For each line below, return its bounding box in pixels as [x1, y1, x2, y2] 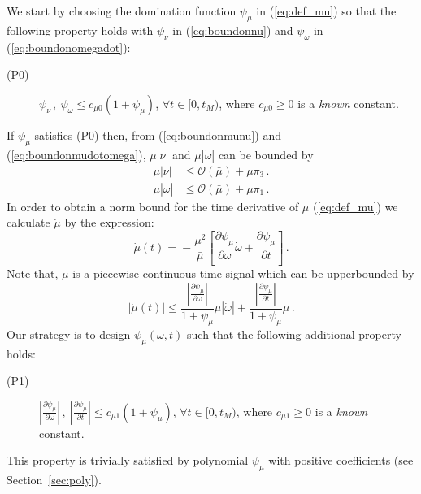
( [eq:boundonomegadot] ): [7, 38, 131, 55]
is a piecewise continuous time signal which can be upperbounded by [72, 265, 414, 282]
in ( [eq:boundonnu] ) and [172, 21, 293, 38]
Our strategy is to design [7, 325, 131, 342]
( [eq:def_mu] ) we [312, 197, 398, 214]
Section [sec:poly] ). [7, 471, 102, 488]
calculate [7, 214, 50, 231]
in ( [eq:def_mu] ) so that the [256, 2, 397, 19]
